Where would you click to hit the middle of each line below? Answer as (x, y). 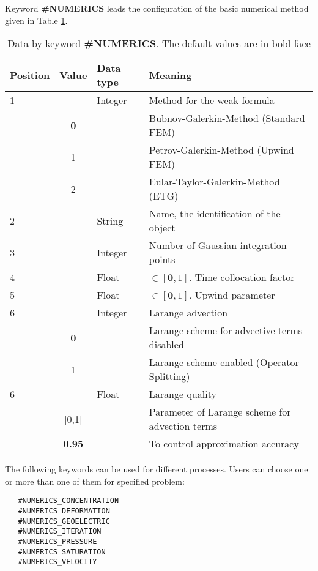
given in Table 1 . (36, 20)
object (162, 228)
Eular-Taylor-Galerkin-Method (214, 182)
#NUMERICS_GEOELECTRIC (64, 521)
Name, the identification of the (215, 214)
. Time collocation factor (242, 277)
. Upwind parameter (232, 295)
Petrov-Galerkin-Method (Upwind (221, 150)
